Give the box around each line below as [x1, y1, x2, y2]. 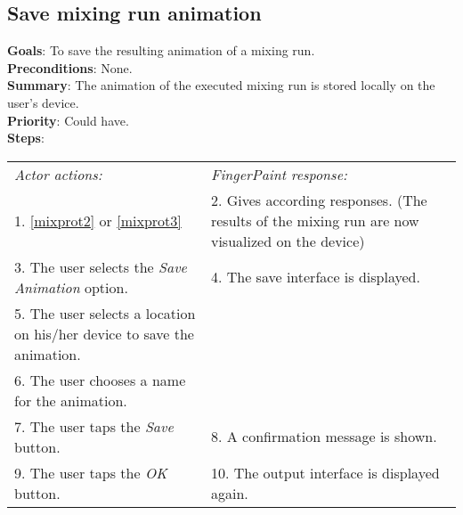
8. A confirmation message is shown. [210, 426, 437, 447]
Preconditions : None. [7, 58, 133, 77]
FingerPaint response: [210, 163, 347, 184]
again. [210, 482, 248, 503]
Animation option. [14, 276, 128, 298]
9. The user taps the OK [14, 462, 167, 483]
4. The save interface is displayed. [210, 266, 420, 288]
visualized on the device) [210, 230, 365, 251]
